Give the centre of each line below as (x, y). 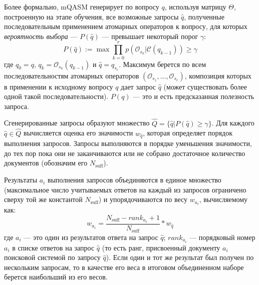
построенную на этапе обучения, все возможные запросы (91, 16)
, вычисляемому (223, 199)
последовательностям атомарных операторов (72, 75)
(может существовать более (205, 86)
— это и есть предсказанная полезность (194, 96)
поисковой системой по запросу (52, 257)
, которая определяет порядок (188, 133)
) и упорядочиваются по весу (143, 199)
